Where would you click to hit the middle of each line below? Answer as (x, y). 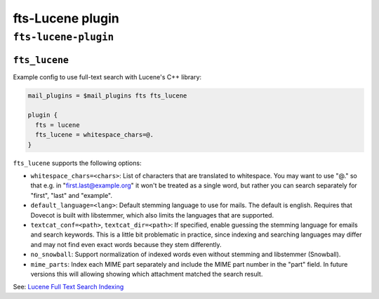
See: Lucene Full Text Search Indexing (68, 287)
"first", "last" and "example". (71, 195)
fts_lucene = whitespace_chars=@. (95, 135)
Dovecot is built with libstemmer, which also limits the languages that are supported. (152, 215)
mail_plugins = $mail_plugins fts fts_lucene (107, 95)
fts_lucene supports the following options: (77, 163)
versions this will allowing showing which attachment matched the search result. (147, 274)
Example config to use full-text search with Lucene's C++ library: (107, 77)
